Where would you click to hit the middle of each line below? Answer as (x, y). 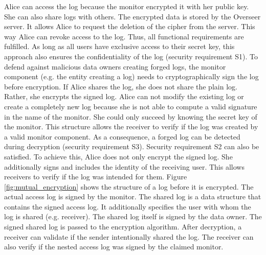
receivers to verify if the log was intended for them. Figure (96, 177)
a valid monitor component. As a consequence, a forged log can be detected (122, 136)
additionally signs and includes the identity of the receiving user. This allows (124, 166)
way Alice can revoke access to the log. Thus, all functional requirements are (124, 36)
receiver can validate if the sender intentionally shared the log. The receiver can (129, 236)
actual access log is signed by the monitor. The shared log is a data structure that (133, 196)
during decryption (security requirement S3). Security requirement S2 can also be (132, 146)
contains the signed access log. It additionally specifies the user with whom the (128, 206)
